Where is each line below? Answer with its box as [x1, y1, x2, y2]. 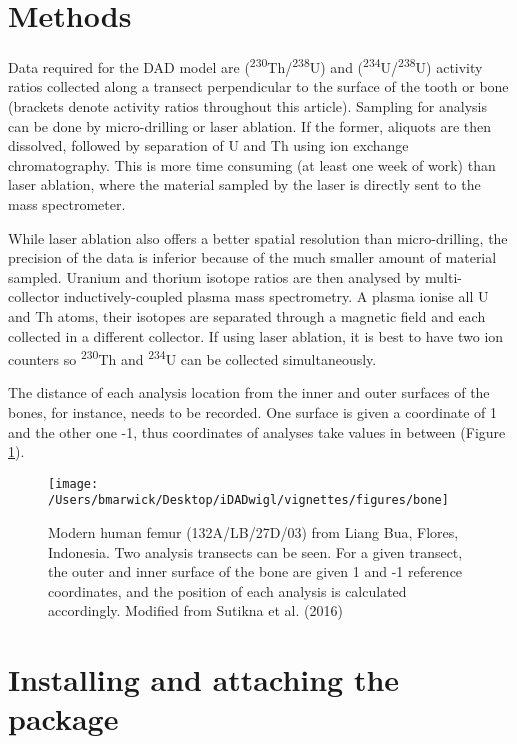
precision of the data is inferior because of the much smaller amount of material [8, 247, 497, 268]
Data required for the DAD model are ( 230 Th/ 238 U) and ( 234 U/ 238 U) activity [8, 54, 483, 77]
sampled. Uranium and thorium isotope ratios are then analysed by [8, 266, 421, 287]
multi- [424, 266, 462, 287]
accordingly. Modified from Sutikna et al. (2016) [48, 600, 343, 621]
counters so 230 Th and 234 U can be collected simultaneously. [8, 346, 377, 369]
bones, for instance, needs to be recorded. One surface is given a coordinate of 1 [8, 401, 498, 422]
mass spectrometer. [8, 193, 126, 214]
